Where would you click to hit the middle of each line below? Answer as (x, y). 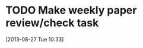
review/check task (52, 23)
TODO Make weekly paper (71, 10)
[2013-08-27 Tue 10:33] (35, 39)
